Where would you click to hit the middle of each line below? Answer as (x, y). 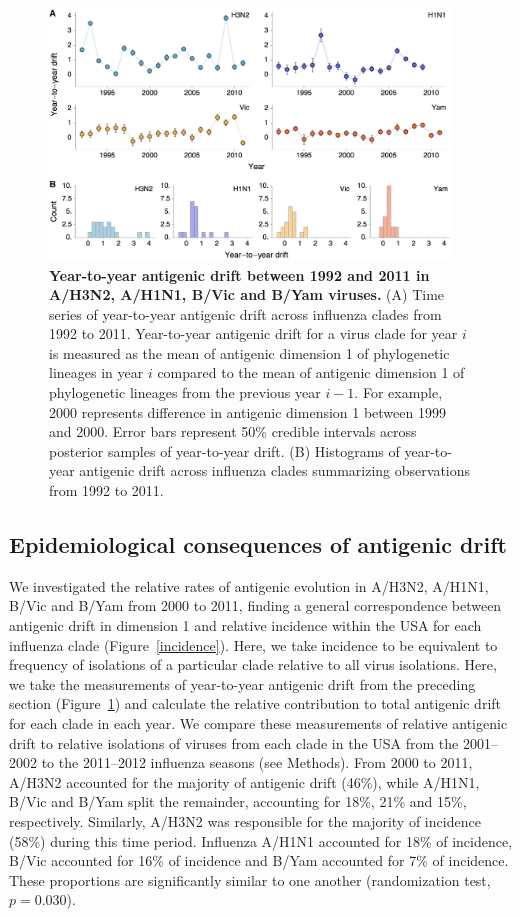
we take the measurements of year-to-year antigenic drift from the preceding (242, 683)
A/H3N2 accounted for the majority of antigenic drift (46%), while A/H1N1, (244, 781)
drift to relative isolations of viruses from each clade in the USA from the (234, 742)
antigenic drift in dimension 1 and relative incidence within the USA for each (245, 625)
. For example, (398, 392)
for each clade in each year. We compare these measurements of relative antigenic (258, 723)
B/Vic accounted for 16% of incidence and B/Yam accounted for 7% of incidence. (259, 860)
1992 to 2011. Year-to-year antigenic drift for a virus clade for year (253, 333)
